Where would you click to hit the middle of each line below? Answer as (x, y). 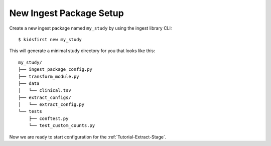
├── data (29, 83)
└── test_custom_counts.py (62, 126)
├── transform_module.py (49, 76)
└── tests (30, 111)
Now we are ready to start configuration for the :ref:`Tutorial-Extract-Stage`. (88, 137)
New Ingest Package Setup (66, 13)
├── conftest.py (48, 118)
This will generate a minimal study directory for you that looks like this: (82, 51)
